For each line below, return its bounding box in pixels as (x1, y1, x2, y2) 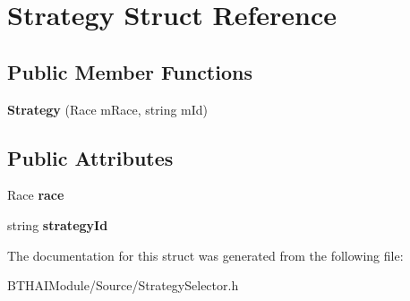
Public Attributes (7, 143, 174, 171)
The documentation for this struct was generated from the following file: (7, 245, 404, 264)
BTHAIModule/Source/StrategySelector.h (7, 276, 239, 295)
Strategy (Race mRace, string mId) (7, 99, 209, 118)
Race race (7, 185, 64, 204)
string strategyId (7, 215, 108, 234)
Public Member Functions (7, 57, 252, 85)
